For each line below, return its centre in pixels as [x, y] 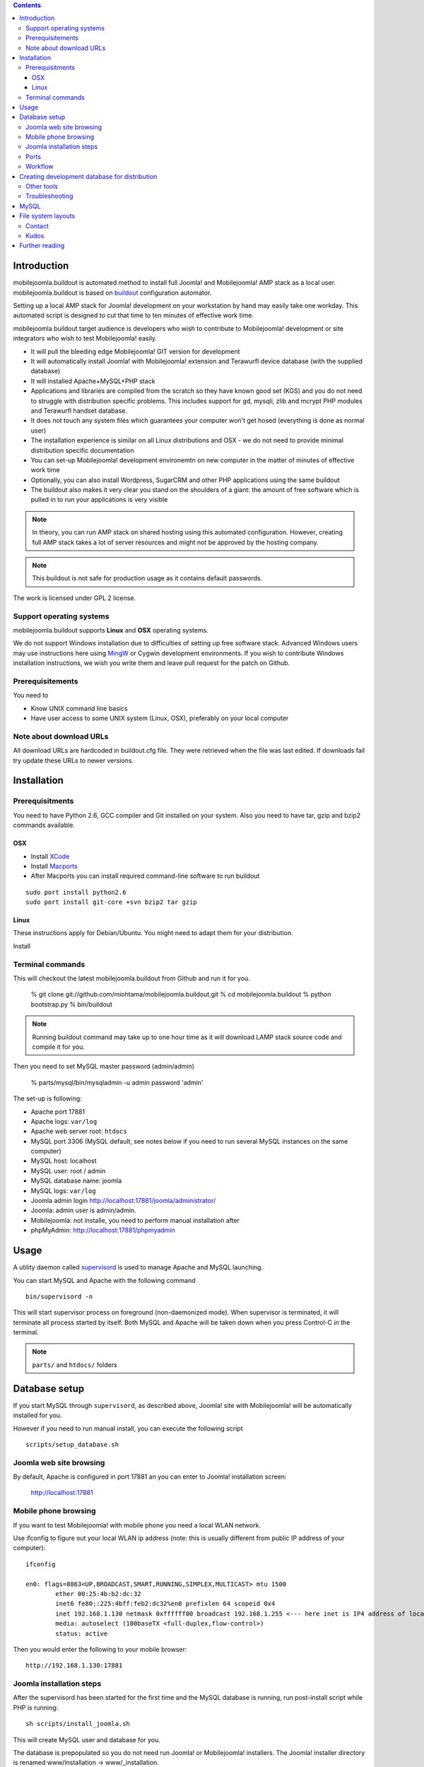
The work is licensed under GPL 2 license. [75, 598]
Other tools [42, 187]
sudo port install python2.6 [76, 892]
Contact [37, 225]
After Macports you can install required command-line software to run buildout [145, 876]
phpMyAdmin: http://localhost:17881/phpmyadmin [103, 1231]
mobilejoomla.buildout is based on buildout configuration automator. [112, 293]
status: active [82, 1633]
